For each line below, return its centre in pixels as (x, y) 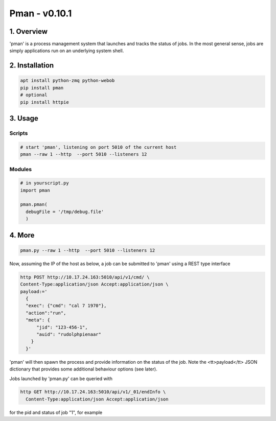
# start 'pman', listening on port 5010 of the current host (98, 147)
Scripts (19, 133)
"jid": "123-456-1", (62, 327)
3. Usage (24, 118)
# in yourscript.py (44, 183)
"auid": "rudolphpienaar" (69, 334)
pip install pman (42, 88)
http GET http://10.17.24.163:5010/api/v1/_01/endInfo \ (93, 392)
